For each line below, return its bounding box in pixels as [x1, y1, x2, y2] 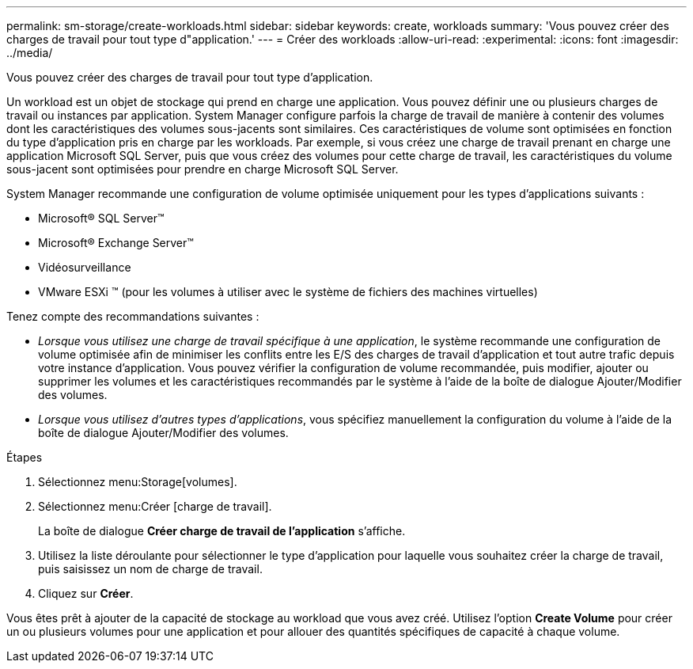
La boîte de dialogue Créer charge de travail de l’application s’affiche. [38, 524, 406, 538]
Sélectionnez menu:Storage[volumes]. [38, 475, 237, 488]
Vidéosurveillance [38, 260, 131, 274]
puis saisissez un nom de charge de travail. [38, 562, 263, 576]
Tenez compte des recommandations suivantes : [6, 310, 259, 323]
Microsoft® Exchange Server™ [38, 236, 194, 249]
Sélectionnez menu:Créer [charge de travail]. [38, 500, 272, 513]
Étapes [6, 450, 43, 464]
